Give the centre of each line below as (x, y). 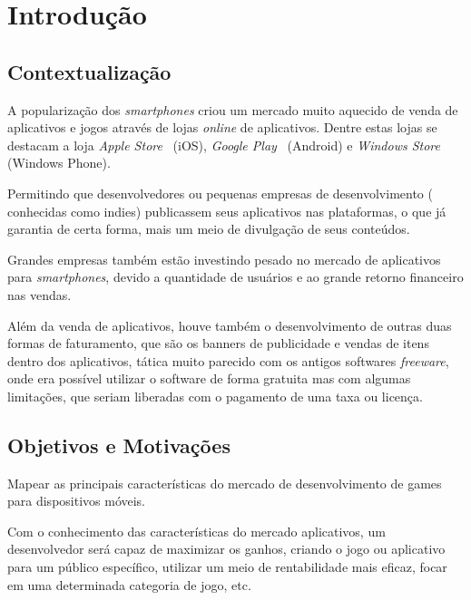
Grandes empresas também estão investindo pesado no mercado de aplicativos (224, 259)
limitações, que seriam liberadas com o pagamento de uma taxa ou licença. (215, 396)
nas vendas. (39, 294)
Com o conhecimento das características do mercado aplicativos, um (196, 531)
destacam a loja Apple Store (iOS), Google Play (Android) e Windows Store (224, 145)
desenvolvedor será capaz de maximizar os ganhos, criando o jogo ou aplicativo (226, 549)
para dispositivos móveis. (77, 501)
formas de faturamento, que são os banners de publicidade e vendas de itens (218, 343)
